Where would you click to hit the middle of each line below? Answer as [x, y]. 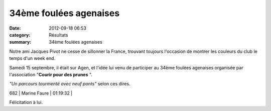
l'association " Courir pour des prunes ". [51, 74]
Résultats [58, 35]
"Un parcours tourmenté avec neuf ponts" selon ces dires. [70, 84]
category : [20, 35]
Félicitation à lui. [26, 102]
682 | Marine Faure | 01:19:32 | [41, 93]
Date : [15, 28]
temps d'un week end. [32, 58]
